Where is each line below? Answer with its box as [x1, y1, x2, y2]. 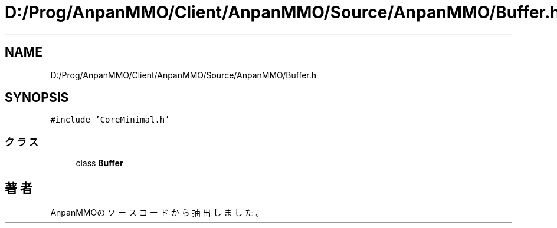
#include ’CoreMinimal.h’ [50, 115, 170, 125]
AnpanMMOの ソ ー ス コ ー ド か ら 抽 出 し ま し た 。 [50, 207, 264, 218]
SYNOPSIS [5, 90, 69, 105]
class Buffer [76, 158, 123, 168]
